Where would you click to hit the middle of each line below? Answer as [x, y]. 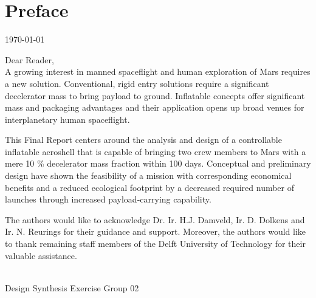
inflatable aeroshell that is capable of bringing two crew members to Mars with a [156, 151]
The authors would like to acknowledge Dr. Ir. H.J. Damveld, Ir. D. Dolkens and [155, 219]
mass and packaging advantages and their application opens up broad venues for [155, 107]
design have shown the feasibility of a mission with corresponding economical [148, 175]
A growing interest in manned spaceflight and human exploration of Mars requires [158, 71]
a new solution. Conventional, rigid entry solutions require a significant [137, 83]
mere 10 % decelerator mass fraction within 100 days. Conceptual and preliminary [158, 163]
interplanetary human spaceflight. [67, 119]
